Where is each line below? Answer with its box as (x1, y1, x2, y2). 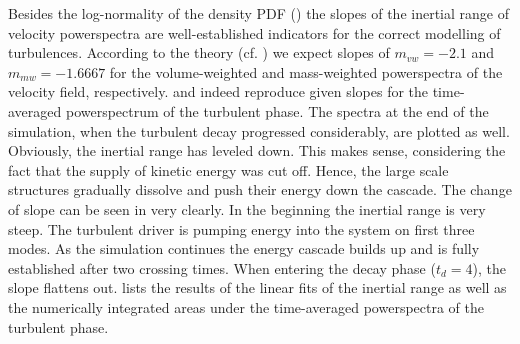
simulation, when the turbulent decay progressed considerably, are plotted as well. (8, 120, 510, 141)
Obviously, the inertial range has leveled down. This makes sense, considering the (8, 140, 506, 161)
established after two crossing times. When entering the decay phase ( (8, 257, 436, 278)
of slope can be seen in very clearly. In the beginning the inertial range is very (8, 198, 486, 219)
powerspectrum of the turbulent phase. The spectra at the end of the (65, 100, 489, 121)
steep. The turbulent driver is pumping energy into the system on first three (8, 218, 475, 239)
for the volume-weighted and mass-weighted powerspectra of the (109, 61, 503, 82)
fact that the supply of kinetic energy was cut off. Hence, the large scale (8, 159, 449, 180)
